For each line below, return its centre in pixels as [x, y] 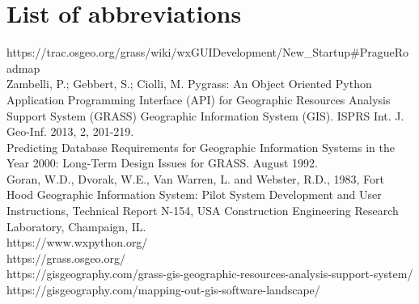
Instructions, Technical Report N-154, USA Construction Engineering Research [203, 211]
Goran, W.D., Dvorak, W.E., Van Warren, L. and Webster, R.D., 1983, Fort [195, 178]
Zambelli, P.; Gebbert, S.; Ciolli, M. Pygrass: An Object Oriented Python [189, 84]
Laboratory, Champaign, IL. [76, 226]
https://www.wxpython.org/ [77, 242]
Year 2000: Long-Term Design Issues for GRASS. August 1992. [162, 163]
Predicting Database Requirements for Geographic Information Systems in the [201, 147]
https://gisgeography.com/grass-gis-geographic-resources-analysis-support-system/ [210, 274]
